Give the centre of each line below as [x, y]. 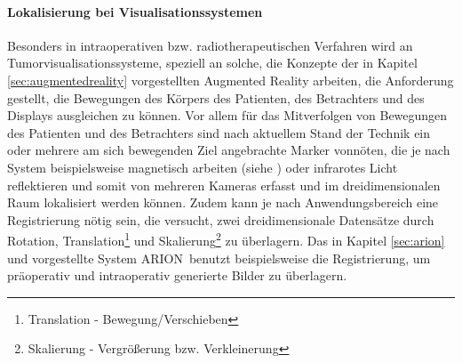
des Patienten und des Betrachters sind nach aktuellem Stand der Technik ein [219, 132]
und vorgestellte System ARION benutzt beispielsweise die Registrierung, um [219, 258]
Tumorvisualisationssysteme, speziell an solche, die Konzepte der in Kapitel [212, 63]
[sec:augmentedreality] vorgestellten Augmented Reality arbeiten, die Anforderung [231, 80]
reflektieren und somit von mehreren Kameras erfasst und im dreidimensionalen [224, 185]
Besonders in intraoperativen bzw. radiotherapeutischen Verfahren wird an [210, 45]
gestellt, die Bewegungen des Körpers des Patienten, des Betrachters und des [216, 97]
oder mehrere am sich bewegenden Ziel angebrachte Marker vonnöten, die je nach [229, 150]
